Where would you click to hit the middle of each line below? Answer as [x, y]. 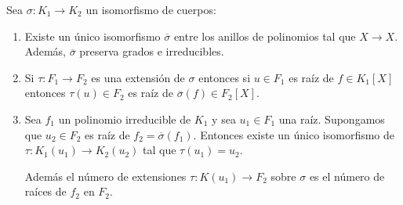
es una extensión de [138, 77]
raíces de [45, 191]
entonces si [225, 77]
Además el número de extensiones [105, 176]
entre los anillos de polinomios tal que [265, 36]
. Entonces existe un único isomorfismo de [294, 134]
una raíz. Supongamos [332, 119]
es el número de [347, 176]
